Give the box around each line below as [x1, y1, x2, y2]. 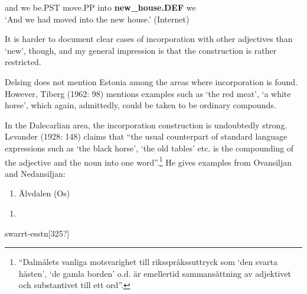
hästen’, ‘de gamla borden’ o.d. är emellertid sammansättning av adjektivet [18, 267, 291, 279]
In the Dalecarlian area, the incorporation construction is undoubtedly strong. [5, 118, 288, 131]
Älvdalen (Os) [18, 187, 70, 199]
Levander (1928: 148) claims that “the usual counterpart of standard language [5, 130, 288, 143]
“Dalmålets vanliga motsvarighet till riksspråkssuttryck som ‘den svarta [18, 256, 277, 268]
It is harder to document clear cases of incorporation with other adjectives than [5, 33, 293, 45]
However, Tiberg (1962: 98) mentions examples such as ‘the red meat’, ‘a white [5, 87, 291, 99]
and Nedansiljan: [5, 167, 66, 179]
